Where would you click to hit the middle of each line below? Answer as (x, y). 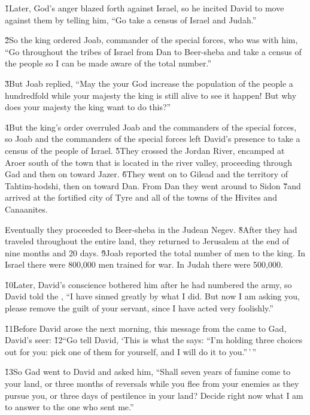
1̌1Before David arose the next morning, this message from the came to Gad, (146, 328)
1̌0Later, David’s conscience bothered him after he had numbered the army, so (148, 284)
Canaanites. (26, 209)
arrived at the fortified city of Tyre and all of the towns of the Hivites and (141, 197)
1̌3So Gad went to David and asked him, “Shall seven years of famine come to (148, 372)
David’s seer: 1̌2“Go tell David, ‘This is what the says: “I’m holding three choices (154, 340)
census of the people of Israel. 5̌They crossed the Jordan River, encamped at (145, 150)
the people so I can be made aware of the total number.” (108, 63)
